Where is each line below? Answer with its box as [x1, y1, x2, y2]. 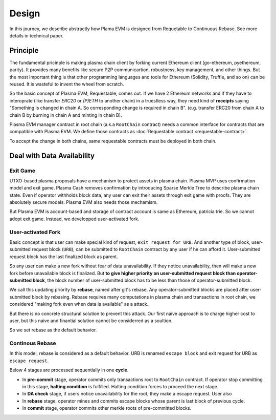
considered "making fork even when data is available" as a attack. [9, 301, 149, 307]
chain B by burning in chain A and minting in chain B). [9, 112, 122, 118]
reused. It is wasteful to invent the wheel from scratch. [9, 81, 125, 87]
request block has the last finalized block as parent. [9, 254, 119, 260]
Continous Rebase [9, 340, 56, 347]
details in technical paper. [9, 32, 64, 38]
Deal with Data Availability [9, 151, 95, 160]
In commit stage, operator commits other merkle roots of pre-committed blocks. [22, 405, 192, 411]
